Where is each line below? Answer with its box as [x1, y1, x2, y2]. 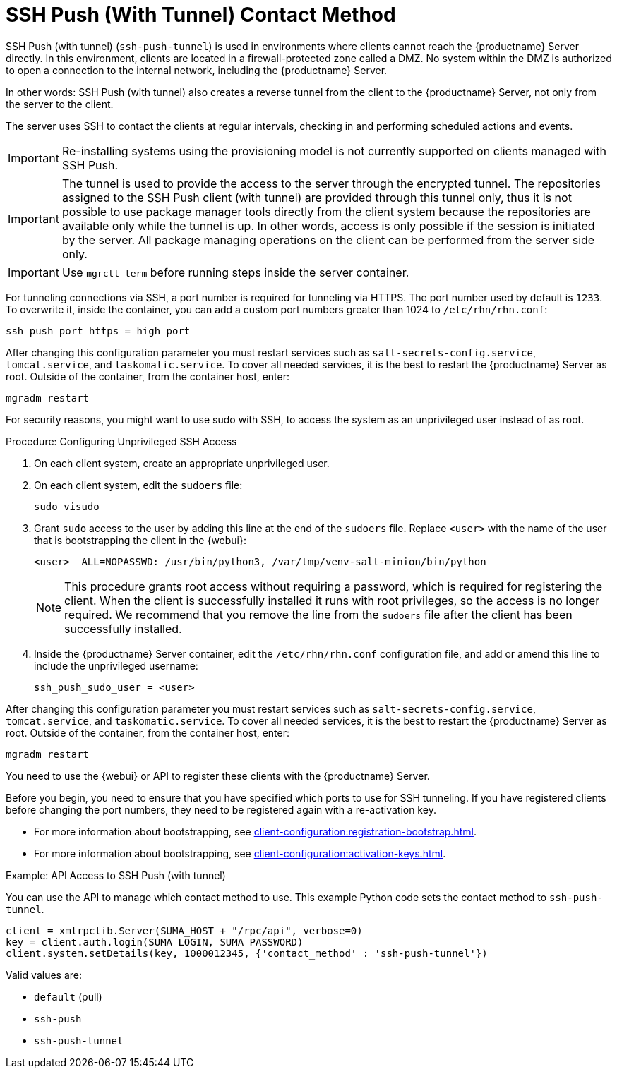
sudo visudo [34, 500, 100, 512]
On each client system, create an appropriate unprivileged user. [34, 457, 330, 469]
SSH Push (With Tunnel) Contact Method [6, 3, 396, 27]
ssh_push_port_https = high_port [6, 325, 191, 337]
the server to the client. [6, 97, 114, 110]
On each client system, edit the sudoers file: [34, 478, 243, 491]
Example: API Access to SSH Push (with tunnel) [6, 869, 226, 881]
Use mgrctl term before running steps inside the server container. [61, 265, 409, 279]
